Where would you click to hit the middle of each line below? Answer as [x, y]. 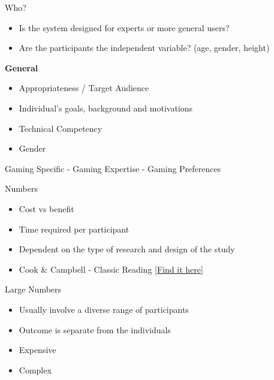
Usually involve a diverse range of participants [104, 309]
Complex [35, 370]
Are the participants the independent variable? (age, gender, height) [144, 48]
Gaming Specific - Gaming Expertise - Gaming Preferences [113, 168]
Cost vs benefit [46, 208]
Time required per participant [74, 229]
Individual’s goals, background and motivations [106, 108]
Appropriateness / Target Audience [84, 88]
